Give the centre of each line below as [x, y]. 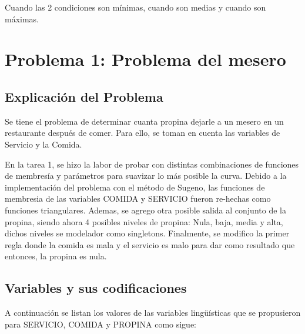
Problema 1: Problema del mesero [145, 59]
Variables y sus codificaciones [96, 288]
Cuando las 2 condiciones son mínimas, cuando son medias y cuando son [135, 7]
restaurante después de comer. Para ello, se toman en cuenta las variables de [143, 133]
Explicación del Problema [84, 96]
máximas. [22, 19]
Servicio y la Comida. [43, 144]
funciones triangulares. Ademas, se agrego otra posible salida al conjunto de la [145, 210]
